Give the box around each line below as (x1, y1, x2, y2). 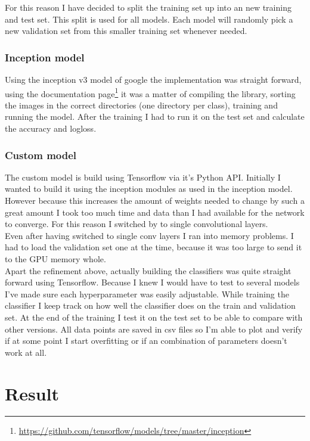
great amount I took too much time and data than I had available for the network (5, 206, 305, 218)
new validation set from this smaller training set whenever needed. (5, 24, 247, 37)
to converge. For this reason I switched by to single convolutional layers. (5, 218, 268, 230)
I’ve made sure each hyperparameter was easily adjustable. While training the (5, 287, 289, 300)
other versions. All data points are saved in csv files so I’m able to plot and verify (5, 322, 303, 335)
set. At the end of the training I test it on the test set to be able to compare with (5, 310, 303, 323)
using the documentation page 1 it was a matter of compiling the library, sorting (5, 85, 296, 100)
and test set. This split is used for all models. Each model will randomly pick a (5, 13, 293, 25)
